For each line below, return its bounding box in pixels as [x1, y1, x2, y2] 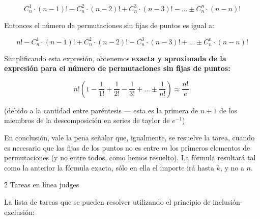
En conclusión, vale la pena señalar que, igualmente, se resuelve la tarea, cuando [4, 132, 255, 142]
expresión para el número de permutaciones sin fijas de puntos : [4, 63, 230, 74]
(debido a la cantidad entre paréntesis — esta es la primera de [4, 105, 198, 115]
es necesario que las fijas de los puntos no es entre [4, 142, 159, 153]
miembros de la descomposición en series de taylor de [4, 115, 170, 126]
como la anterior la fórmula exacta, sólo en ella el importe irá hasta [4, 162, 214, 173]
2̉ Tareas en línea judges [4, 179, 79, 190]
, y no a [220, 162, 244, 173]
